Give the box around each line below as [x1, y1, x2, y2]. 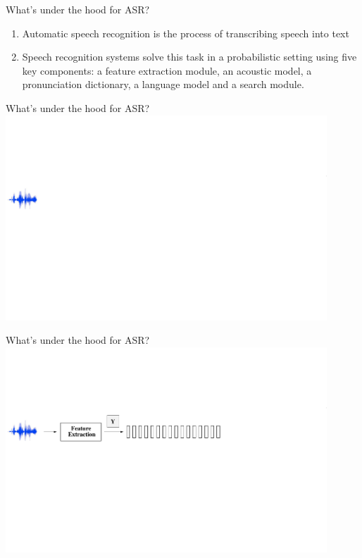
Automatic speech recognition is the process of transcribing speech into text [22, 25, 349, 40]
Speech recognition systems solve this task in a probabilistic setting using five [22, 49, 357, 64]
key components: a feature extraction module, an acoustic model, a [22, 63, 312, 77]
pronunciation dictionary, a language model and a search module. [22, 77, 304, 92]
